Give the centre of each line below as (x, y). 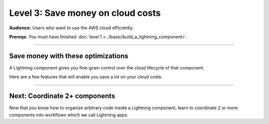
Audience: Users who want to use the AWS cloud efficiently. (71, 28)
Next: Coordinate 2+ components (62, 96)
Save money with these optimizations (69, 56)
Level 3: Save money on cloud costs (85, 13)
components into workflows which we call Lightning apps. (69, 115)
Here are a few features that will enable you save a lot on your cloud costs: (86, 77)
